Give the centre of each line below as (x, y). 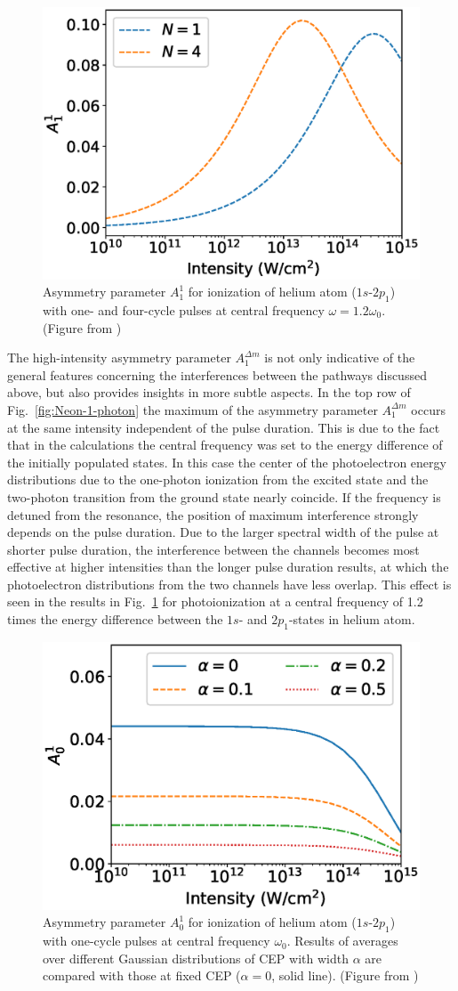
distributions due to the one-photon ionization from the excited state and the (218, 479)
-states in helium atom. (352, 619)
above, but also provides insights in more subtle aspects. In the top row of (209, 392)
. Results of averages (342, 941)
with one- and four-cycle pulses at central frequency (184, 309)
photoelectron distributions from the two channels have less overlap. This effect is (229, 584)
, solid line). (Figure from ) (345, 975)
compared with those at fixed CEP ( (142, 975)
